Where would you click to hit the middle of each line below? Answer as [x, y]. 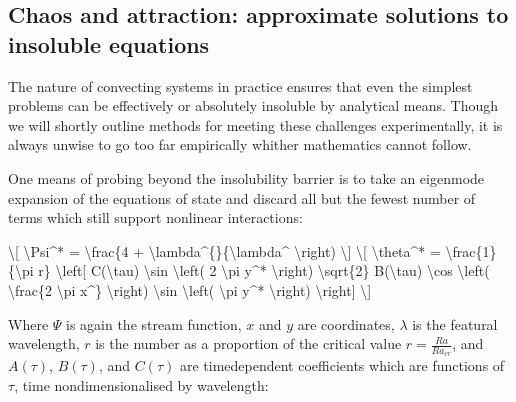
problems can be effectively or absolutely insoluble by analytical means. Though [253, 105]
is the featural [455, 323]
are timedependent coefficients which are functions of [342, 365]
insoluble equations [109, 43]
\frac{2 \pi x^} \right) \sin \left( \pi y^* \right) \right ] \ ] [190, 289]
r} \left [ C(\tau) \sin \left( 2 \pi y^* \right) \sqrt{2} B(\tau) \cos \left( [264, 270]
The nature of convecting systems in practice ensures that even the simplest [240, 85]
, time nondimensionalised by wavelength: [141, 384]
